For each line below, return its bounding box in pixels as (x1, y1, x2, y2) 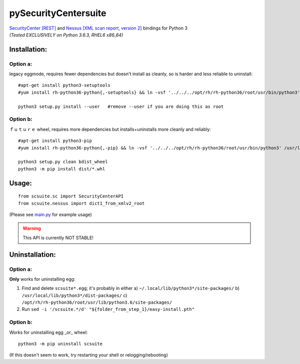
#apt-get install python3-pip (18, 138, 92, 144)
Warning (22, 226, 41, 232)
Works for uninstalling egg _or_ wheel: (9, 329, 88, 335)
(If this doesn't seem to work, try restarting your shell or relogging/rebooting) (9, 352, 168, 358)
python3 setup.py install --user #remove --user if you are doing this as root (18, 103, 224, 109)
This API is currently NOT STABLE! (22, 235, 93, 241)
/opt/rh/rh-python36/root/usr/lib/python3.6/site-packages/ (21, 300, 172, 305)
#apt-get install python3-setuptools (18, 83, 111, 88)
